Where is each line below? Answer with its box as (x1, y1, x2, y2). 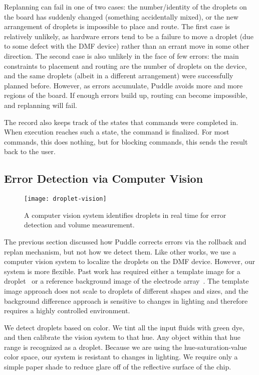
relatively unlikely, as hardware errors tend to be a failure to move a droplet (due (4, 31, 253, 41)
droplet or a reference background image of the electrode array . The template (4, 276, 249, 286)
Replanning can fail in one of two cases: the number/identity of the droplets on (4, 2, 247, 12)
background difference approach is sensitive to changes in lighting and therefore (4, 295, 248, 306)
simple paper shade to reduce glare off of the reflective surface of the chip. (4, 361, 231, 372)
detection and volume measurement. (24, 219, 135, 230)
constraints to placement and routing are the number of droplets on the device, (4, 60, 247, 71)
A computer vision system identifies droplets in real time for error (24, 209, 226, 220)
